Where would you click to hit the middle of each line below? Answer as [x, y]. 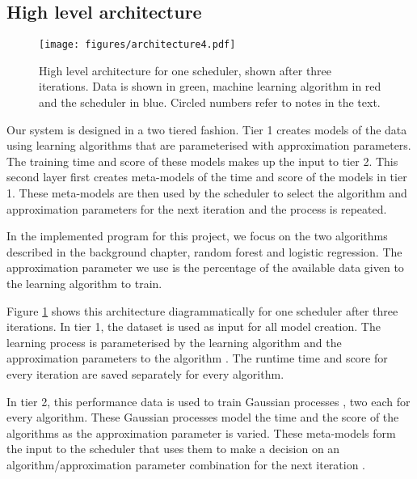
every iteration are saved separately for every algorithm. [145, 373]
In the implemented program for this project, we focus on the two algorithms [197, 236]
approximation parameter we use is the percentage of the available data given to [205, 267]
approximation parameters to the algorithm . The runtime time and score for [197, 358]
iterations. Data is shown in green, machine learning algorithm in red [210, 86]
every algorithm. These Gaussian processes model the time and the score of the [203, 417]
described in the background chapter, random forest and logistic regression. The [204, 251]
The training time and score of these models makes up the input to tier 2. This [202, 161]
